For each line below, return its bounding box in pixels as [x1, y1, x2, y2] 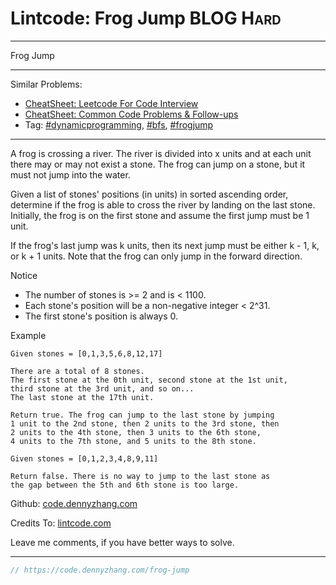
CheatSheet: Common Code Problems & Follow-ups [24, 108, 239, 120]
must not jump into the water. [10, 168, 131, 181]
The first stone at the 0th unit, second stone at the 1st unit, [10, 375, 288, 385]
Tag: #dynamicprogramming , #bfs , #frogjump [24, 118, 214, 131]
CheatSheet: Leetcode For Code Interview [24, 97, 199, 109]
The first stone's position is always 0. [24, 310, 179, 322]
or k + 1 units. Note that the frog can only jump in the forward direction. [10, 250, 303, 262]
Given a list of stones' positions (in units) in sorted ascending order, [10, 188, 289, 200]
